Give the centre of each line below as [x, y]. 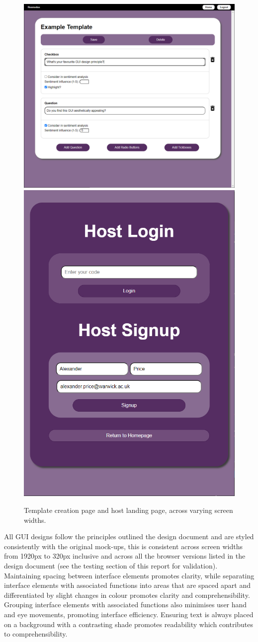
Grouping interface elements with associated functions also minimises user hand [126, 605]
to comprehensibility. [36, 634]
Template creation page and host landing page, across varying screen [129, 510]
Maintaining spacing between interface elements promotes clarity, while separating [129, 575]
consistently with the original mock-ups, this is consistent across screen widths [124, 546]
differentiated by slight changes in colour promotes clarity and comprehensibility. [127, 595]
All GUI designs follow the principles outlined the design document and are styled [129, 536]
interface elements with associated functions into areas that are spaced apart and [128, 585]
